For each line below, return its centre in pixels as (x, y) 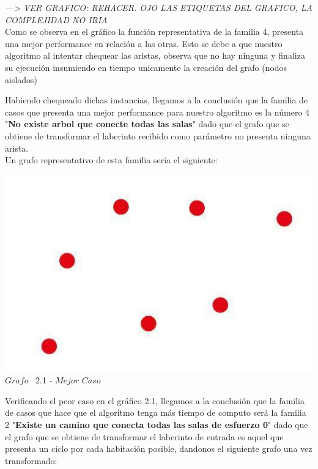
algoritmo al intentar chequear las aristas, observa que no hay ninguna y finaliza (155, 55)
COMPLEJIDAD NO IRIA (56, 19)
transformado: (31, 460)
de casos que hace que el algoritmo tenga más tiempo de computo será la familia (156, 412)
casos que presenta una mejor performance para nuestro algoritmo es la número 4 (157, 112)
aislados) (21, 79)
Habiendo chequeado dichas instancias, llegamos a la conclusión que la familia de (157, 100)
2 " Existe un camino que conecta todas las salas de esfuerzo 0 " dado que (157, 425)
